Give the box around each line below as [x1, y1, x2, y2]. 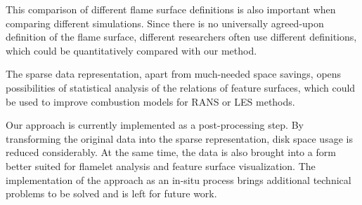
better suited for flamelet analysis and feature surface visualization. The [6, 158, 316, 173]
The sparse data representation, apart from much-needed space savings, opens [6, 66, 342, 81]
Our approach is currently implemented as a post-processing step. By [6, 118, 304, 132]
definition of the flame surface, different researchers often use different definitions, [6, 29, 357, 44]
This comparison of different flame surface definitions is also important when [6, 2, 336, 16]
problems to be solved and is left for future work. [6, 186, 217, 201]
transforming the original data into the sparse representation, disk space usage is [6, 131, 353, 146]
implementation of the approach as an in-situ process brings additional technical [6, 172, 351, 187]
